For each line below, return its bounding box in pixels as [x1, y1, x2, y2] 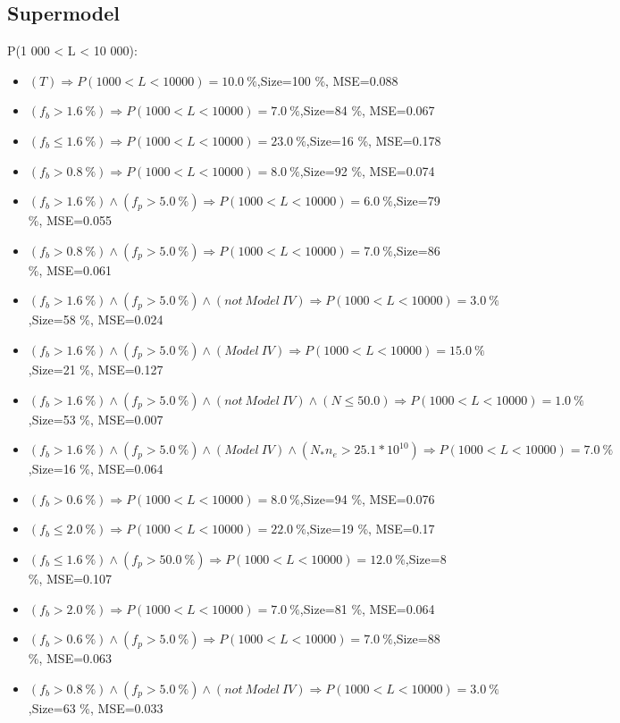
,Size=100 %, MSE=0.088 [256, 71, 398, 89]
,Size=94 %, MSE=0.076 [299, 489, 435, 508]
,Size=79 [392, 191, 440, 210]
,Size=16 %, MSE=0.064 [28, 459, 163, 478]
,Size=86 [392, 240, 440, 259]
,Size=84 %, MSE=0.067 [299, 101, 435, 120]
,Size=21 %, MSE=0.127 [28, 359, 163, 378]
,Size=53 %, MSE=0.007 [28, 409, 163, 428]
